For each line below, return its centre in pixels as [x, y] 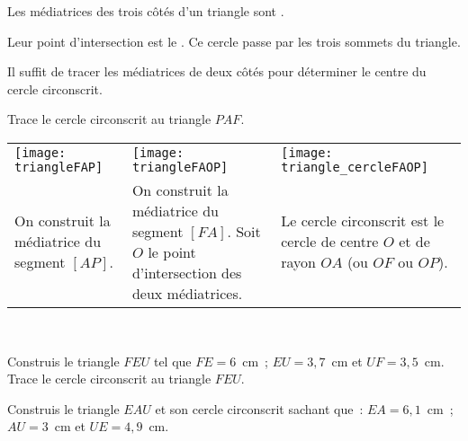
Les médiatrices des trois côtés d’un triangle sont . [146, 11]
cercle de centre [330, 242]
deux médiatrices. [187, 293]
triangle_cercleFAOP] [355, 167]
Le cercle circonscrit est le [363, 221]
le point [172, 251]
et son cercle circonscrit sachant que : [259, 408]
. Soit [244, 231]
